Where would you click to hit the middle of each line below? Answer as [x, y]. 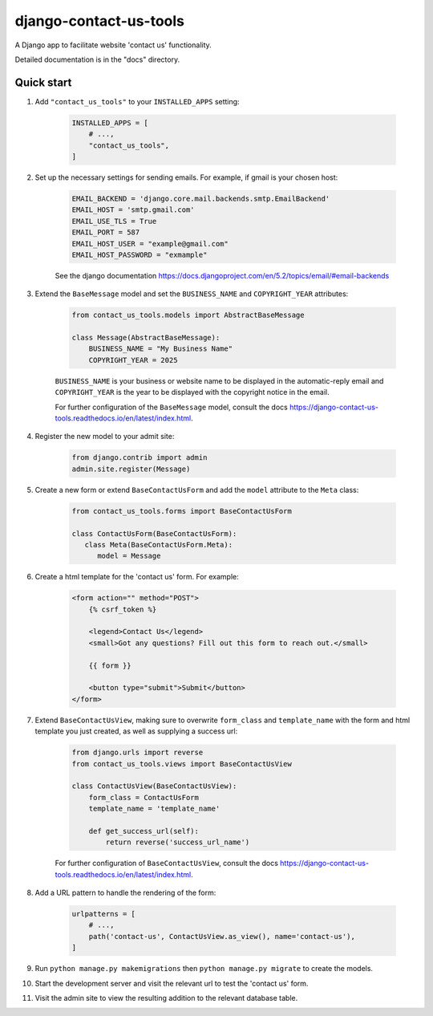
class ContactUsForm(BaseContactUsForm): [154, 533]
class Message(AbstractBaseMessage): [146, 338]
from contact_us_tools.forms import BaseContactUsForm [182, 511]
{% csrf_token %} [123, 609]
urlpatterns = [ [104, 914]
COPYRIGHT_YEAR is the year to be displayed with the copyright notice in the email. [192, 392]
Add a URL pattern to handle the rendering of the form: [125, 893]
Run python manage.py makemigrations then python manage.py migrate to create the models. [204, 969]
